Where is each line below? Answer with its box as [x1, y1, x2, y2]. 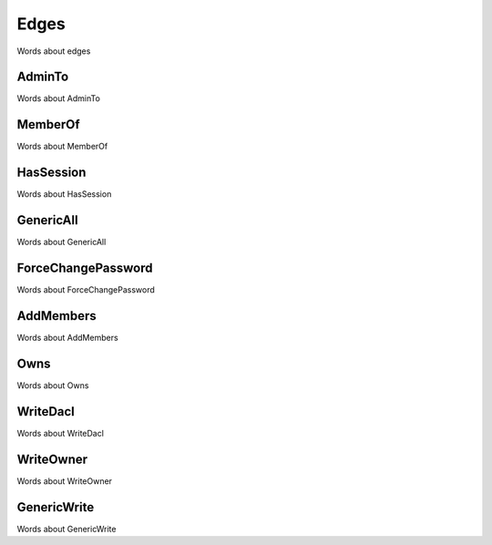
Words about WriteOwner [16, 475, 113, 487]
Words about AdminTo [16, 93, 100, 104]
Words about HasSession [16, 189, 112, 200]
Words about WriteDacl [16, 427, 105, 438]
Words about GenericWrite [16, 523, 117, 534]
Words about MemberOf [16, 141, 108, 152]
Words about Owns [16, 379, 89, 391]
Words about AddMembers [16, 332, 118, 343]
